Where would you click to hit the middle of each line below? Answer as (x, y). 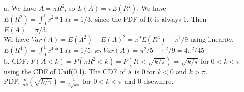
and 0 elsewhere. (149, 81)
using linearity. (212, 39)
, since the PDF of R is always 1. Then (149, 19)
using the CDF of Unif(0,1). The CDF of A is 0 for (80, 72)
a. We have (20, 8)
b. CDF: (16, 61)
